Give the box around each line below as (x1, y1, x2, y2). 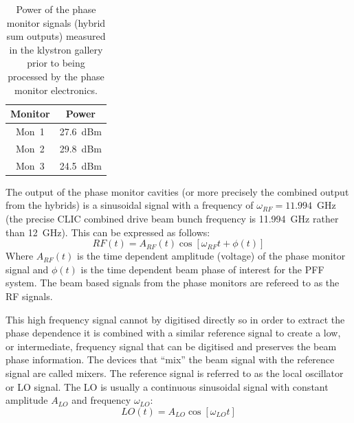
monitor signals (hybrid (6, 15, 106, 30)
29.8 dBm (59, 141, 102, 155)
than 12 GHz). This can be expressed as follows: (5, 225, 210, 239)
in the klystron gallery (9, 42, 103, 56)
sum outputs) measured (6, 29, 106, 43)
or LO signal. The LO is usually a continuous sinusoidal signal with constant (5, 379, 329, 393)
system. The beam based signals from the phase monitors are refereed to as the (5, 275, 340, 290)
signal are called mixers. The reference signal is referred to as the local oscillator (5, 365, 344, 380)
